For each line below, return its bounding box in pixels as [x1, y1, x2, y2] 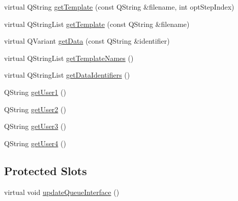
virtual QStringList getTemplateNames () [4, 52, 134, 63]
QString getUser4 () [4, 138, 66, 148]
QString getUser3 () [4, 121, 66, 131]
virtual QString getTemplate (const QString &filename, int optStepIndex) [4, 2, 234, 12]
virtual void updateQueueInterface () [4, 186, 120, 197]
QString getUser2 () [4, 104, 66, 114]
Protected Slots [4, 162, 87, 178]
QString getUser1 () [4, 86, 66, 97]
